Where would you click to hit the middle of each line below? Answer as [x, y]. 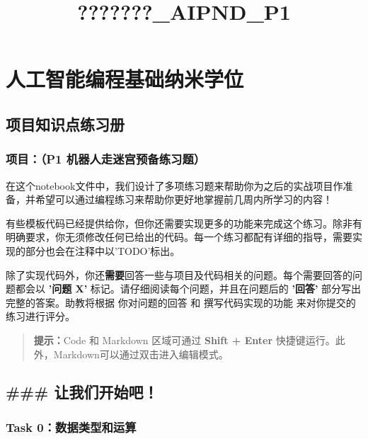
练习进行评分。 [40, 316]
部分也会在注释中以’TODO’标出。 [103, 250]
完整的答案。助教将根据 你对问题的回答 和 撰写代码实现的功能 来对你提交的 [181, 302]
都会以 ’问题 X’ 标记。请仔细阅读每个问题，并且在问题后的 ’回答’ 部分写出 [188, 289]
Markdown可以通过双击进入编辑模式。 [141, 354]
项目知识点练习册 [65, 124]
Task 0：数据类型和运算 [71, 427]
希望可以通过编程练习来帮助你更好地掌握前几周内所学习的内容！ [184, 199]
